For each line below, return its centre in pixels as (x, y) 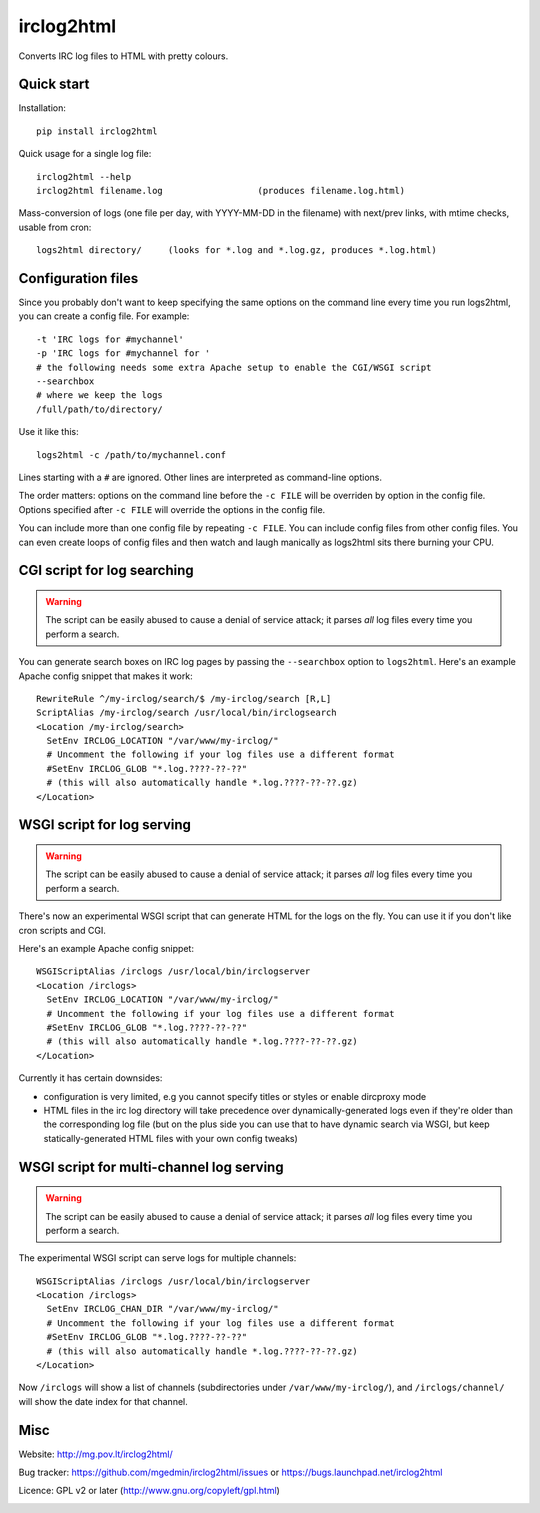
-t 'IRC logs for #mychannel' (110, 339)
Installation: (42, 108)
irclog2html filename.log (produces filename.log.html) (221, 191)
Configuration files (78, 278)
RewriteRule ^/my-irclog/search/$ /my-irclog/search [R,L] (184, 698)
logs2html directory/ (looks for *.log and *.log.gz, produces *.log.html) (236, 250)
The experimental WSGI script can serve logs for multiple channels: (157, 1258)
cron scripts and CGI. (62, 930)
